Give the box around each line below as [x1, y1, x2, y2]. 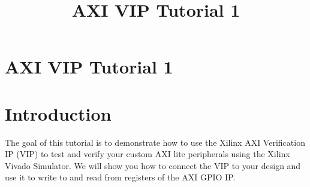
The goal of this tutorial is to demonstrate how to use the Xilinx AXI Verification [5, 136, 305, 148]
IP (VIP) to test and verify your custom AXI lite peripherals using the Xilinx [5, 148, 290, 160]
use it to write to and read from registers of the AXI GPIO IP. [5, 171, 236, 183]
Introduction [5, 101, 112, 125]
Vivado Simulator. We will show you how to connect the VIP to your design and [5, 159, 301, 171]
